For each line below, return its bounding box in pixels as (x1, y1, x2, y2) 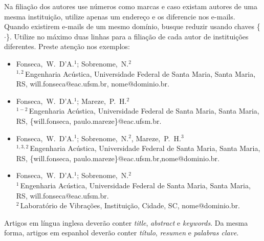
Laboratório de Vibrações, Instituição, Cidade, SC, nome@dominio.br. (20, 200, 240, 211)
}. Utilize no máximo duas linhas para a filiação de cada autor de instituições (6, 31, 249, 41)
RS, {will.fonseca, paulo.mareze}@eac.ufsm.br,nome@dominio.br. (16, 152, 219, 163)
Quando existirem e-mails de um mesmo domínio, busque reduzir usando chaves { (4, 21, 260, 32)
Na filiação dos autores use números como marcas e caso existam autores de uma (4, 1, 257, 11)
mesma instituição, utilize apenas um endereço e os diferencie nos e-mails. (4, 11, 235, 21)
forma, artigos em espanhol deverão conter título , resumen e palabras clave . (4, 227, 239, 238)
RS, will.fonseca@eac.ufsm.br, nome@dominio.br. (16, 78, 169, 89)
